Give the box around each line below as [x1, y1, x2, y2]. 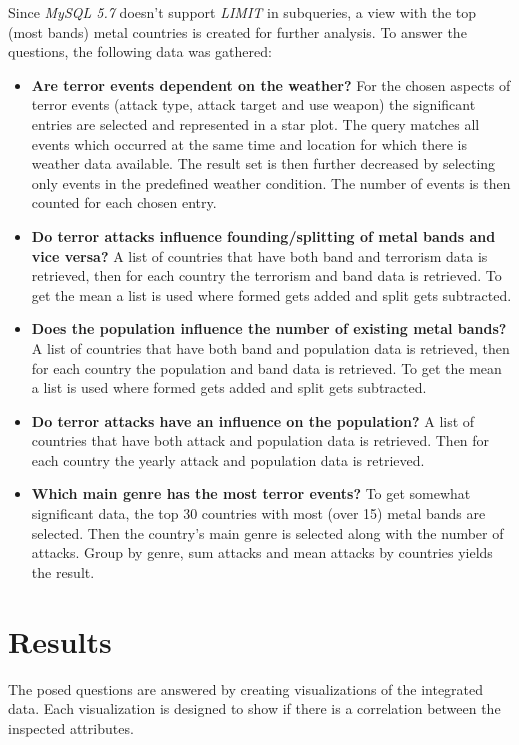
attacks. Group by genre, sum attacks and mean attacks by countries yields [31, 542, 493, 563]
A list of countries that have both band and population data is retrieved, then [31, 337, 510, 358]
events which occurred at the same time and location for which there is [31, 133, 467, 154]
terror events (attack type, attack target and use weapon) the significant [31, 94, 476, 115]
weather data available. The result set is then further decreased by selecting [31, 153, 496, 174]
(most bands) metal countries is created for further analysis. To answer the [8, 21, 467, 42]
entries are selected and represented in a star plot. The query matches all [31, 113, 480, 134]
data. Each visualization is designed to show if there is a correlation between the [8, 698, 501, 719]
